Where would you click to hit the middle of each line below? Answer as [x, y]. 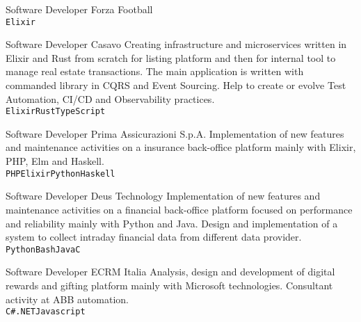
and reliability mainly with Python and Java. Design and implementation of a [172, 223]
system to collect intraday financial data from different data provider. [154, 237]
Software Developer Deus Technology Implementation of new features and [163, 196]
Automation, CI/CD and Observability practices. [110, 98]
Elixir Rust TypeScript [56, 112]
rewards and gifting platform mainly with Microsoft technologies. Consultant [169, 285]
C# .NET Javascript [46, 312]
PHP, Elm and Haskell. [55, 161]
